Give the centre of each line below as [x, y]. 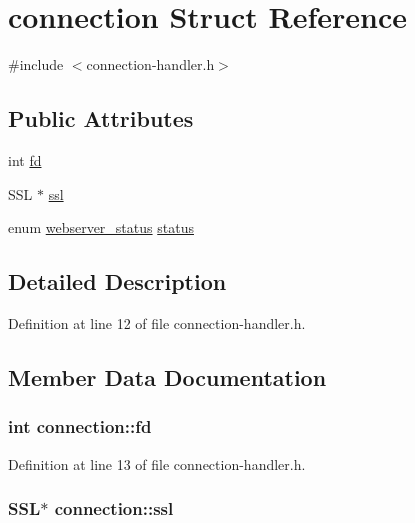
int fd [25, 159]
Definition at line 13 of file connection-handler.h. [157, 463]
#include [36, 64]
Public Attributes [101, 118]
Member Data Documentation [167, 376]
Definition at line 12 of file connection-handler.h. [157, 322]
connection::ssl [114, 508]
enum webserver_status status [101, 227]
